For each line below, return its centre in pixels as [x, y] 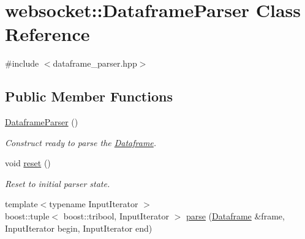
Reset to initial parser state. [58, 183]
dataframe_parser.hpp [95, 63]
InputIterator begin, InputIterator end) [79, 228]
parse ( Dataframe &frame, [235, 216]
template [21, 204]
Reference [47, 34]
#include [22, 63]
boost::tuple [27, 216]
